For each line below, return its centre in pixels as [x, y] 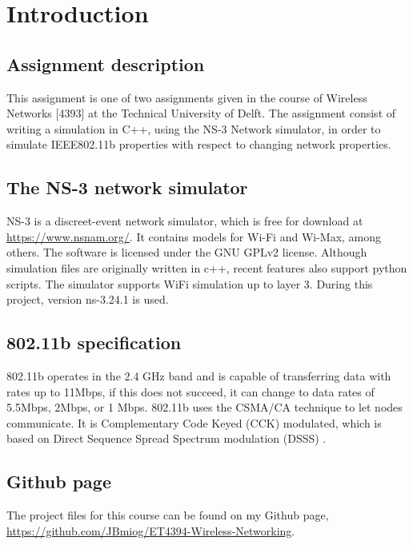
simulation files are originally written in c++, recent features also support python [207, 267]
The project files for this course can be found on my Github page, [168, 515]
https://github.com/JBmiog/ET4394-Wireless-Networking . [151, 530]
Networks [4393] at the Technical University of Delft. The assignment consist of [201, 113]
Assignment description [106, 64]
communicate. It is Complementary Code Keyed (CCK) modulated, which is [194, 422]
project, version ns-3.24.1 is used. [88, 299]
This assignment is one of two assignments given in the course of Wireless [187, 97]
